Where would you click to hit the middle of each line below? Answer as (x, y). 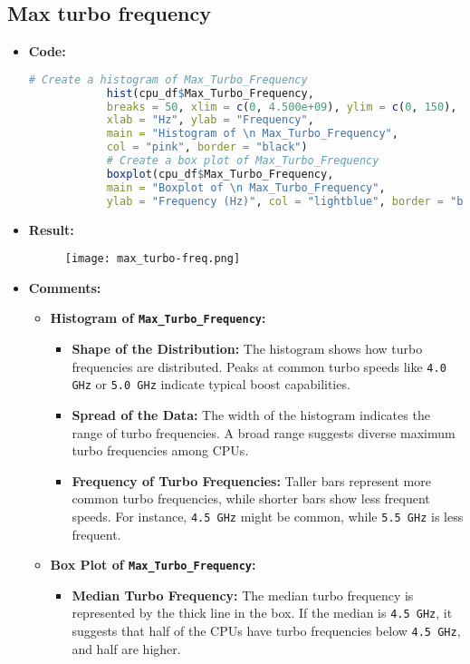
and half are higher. (126, 648)
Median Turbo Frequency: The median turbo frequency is (243, 595)
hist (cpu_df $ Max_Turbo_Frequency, (210, 93)
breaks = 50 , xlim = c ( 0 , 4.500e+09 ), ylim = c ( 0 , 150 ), (282, 107)
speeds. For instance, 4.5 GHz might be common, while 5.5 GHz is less (268, 516)
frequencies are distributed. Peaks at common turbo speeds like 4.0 (259, 366)
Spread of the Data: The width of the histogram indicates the (251, 414)
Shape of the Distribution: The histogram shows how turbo (247, 349)
